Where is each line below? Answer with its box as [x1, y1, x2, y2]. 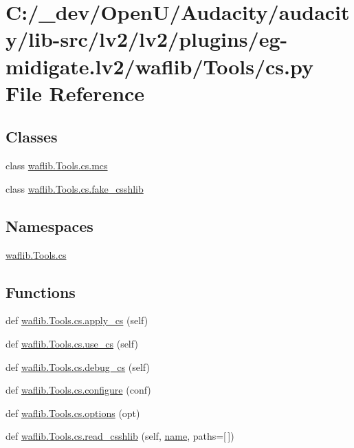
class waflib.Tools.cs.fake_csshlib [5, 181, 144, 195]
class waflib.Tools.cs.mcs [5, 158, 108, 173]
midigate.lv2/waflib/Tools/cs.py [5, 52, 314, 80]
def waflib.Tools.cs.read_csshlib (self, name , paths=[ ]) [5, 429, 234, 443]
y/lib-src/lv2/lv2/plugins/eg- [5, 25, 288, 53]
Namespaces [5, 215, 93, 236]
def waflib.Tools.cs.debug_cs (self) [5, 359, 150, 374]
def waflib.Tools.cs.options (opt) [5, 405, 140, 420]
